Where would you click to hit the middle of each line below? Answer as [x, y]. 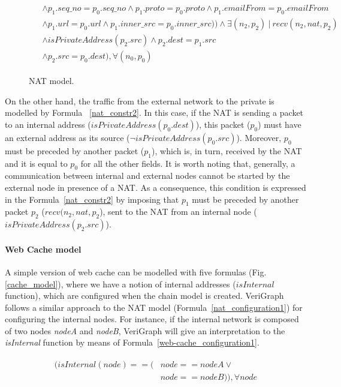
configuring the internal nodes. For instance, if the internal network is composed [152, 319]
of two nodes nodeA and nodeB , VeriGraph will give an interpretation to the [145, 330]
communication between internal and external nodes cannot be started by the [147, 175]
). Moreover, [259, 137]
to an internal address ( [48, 124]
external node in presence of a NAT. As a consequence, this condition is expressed [156, 187]
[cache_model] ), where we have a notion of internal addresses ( [120, 283]
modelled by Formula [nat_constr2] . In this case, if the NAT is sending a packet [154, 112]
